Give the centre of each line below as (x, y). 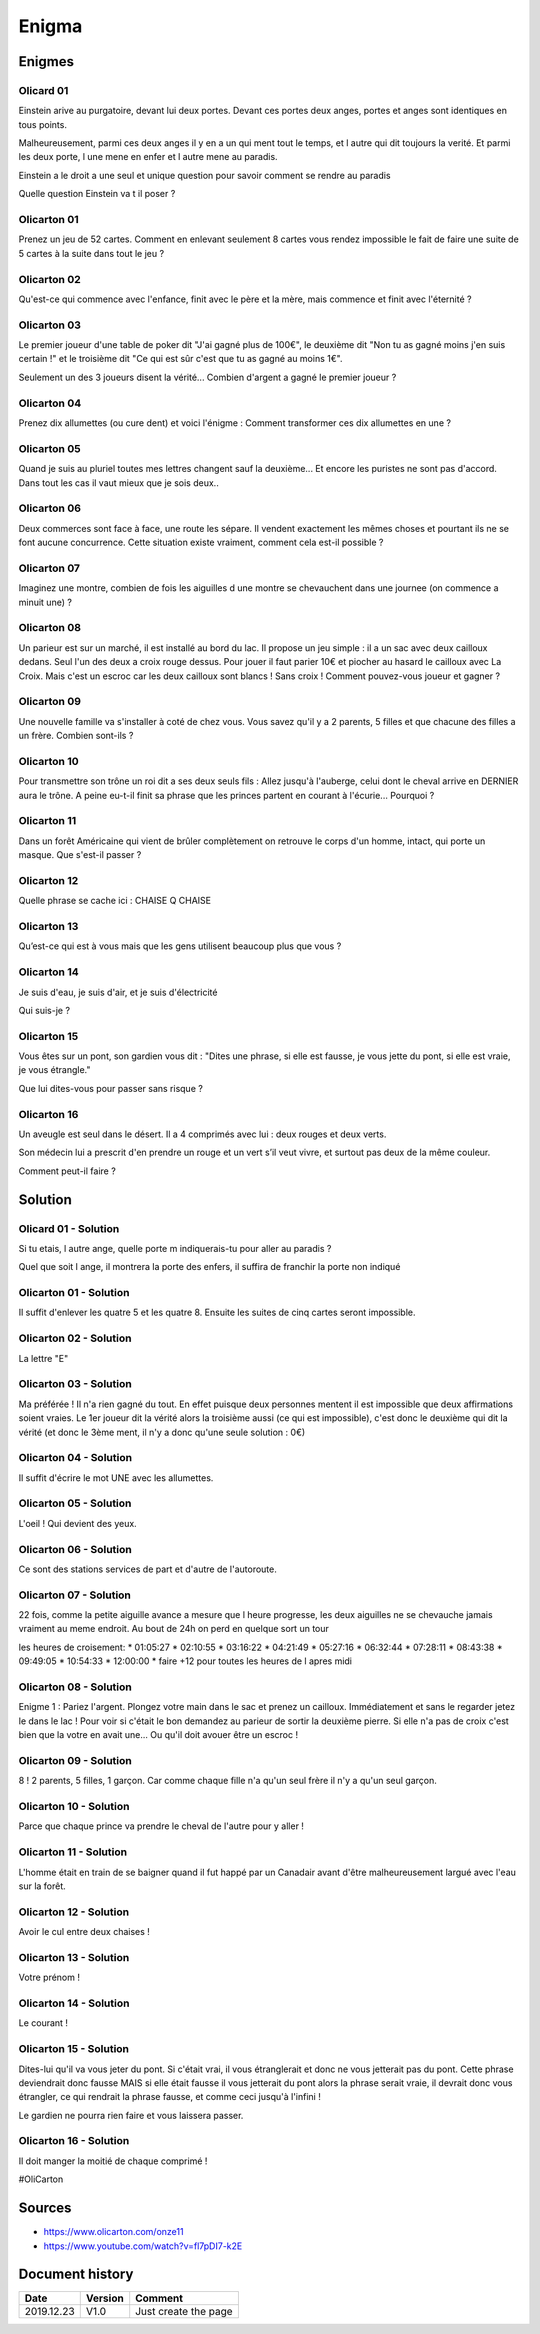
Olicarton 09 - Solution (75, 1760)
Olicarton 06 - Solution (75, 1549)
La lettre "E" (43, 1358)
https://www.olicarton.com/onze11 (113, 2232)
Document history (76, 2274)
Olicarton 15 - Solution (74, 2049)
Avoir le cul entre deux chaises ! (84, 1932)
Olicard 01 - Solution (69, 1228)
